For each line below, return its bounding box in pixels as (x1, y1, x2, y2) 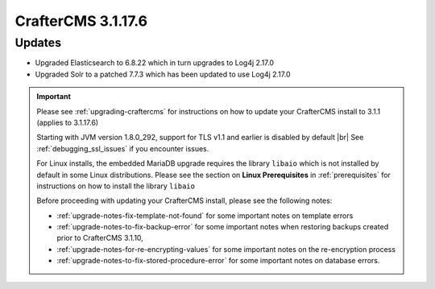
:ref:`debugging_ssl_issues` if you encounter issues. (36, 143, 209, 153)
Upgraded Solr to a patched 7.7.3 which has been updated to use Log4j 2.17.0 (35, 69, 291, 79)
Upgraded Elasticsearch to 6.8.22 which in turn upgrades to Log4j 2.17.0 (35, 58, 274, 68)
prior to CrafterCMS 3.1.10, (56, 233, 144, 243)
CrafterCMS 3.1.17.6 (14, 12, 148, 30)
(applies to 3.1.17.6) (36, 118, 99, 127)
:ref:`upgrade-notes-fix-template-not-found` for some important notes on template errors (56, 210, 354, 221)
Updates (14, 35, 62, 50)
